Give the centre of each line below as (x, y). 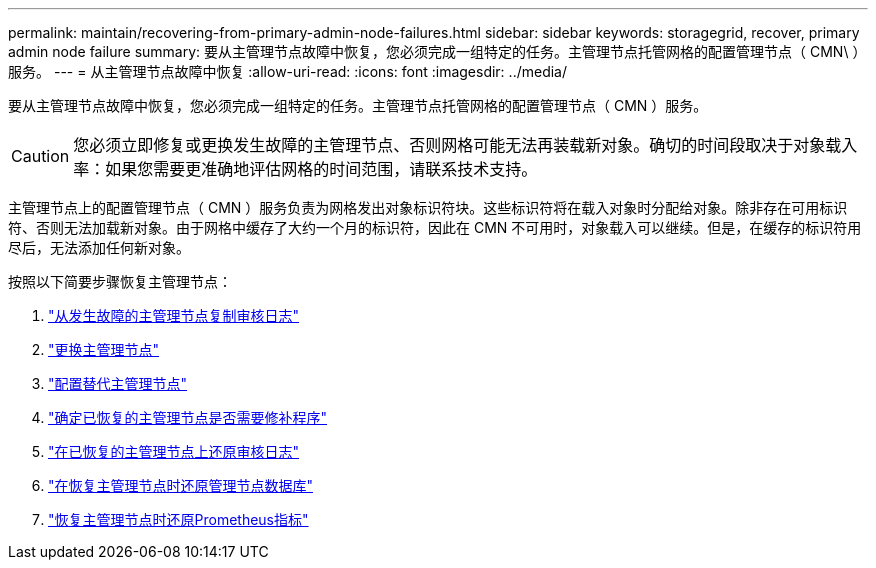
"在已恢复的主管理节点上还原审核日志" (174, 451)
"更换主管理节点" (104, 349)
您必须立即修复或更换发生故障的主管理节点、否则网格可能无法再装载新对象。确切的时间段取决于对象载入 (465, 145)
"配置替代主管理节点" (118, 383)
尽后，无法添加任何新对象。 (99, 247)
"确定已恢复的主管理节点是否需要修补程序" (188, 417)
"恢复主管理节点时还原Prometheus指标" (178, 519)
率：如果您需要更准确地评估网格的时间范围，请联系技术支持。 (305, 169)
